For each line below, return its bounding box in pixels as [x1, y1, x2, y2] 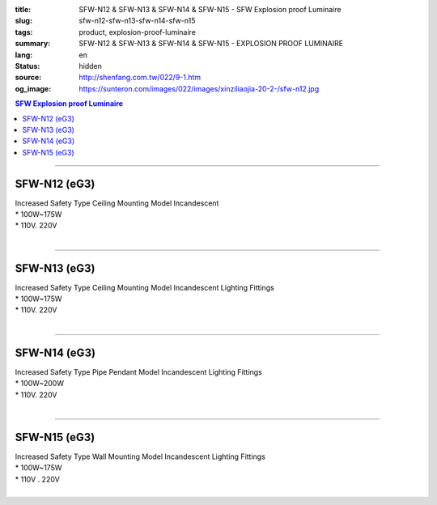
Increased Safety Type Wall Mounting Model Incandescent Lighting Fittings [15, 452, 266, 461]
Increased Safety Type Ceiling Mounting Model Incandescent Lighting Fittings [15, 282, 275, 292]
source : [15, 73, 42, 83]
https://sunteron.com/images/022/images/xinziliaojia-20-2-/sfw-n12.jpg [78, 83, 320, 93]
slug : [15, 16, 32, 26]
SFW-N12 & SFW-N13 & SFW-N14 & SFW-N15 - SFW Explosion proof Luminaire [78, 5, 342, 14]
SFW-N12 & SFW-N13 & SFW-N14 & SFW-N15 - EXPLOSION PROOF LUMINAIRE [78, 39, 344, 49]
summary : [15, 39, 51, 49]
